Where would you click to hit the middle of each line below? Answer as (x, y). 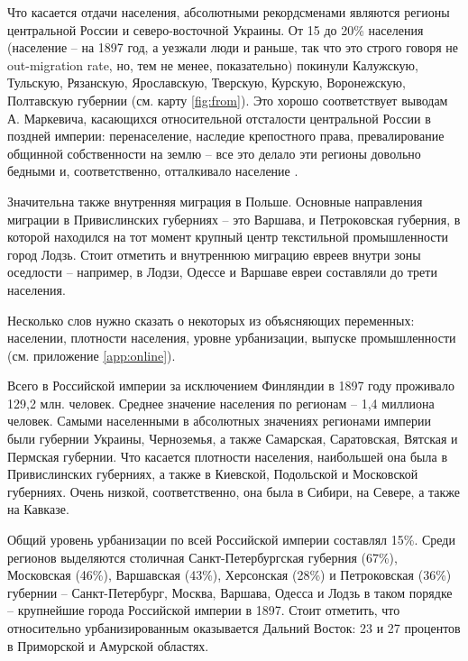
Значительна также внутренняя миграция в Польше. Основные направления (215, 201)
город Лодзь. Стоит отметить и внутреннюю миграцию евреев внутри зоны (214, 254)
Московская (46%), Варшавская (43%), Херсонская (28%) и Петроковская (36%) (229, 575)
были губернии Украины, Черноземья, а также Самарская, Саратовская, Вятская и (233, 439)
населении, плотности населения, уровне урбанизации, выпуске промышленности (232, 338)
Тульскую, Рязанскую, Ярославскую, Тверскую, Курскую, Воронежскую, (206, 83)
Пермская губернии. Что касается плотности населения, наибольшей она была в (227, 456)
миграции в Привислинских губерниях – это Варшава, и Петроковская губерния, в (234, 219)
